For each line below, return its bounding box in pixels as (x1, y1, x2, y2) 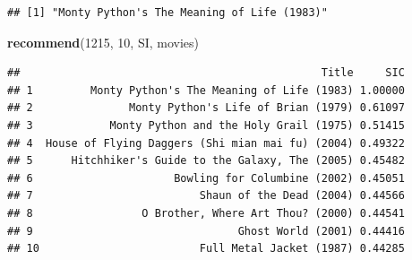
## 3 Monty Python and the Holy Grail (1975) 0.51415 (7, 118, 405, 132)
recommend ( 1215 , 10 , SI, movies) (7, 32, 200, 51)
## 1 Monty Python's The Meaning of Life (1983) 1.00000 (7, 83, 405, 97)
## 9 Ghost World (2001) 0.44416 (7, 224, 405, 238)
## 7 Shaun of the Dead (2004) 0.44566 (7, 189, 405, 203)
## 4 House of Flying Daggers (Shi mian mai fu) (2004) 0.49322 (7, 136, 405, 150)
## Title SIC (7, 66, 405, 80)
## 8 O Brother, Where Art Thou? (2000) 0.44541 (7, 206, 405, 220)
